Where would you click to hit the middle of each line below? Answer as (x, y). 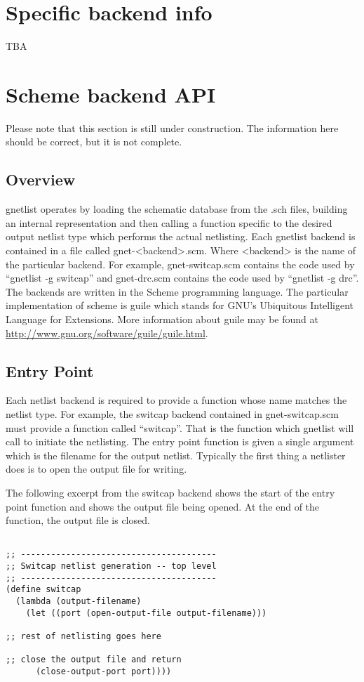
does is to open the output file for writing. (96, 469)
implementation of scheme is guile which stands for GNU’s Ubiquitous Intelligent (180, 305)
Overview (41, 179)
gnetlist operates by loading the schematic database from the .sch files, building (177, 209)
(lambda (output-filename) (79, 601)
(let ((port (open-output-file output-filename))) (146, 613)
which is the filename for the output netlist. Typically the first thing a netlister (176, 455)
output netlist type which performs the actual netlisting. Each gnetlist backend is (181, 236)
